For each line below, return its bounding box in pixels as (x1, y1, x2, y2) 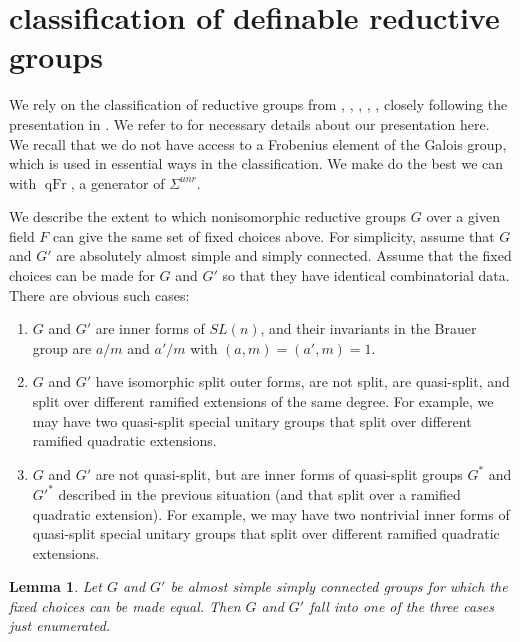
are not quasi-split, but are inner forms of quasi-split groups (95, 463, 463, 484)
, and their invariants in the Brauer (260, 318, 477, 339)
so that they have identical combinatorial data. (222, 265, 510, 286)
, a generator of (70, 172, 165, 193)
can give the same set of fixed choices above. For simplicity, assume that (53, 225, 495, 246)
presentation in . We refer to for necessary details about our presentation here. (9, 113, 490, 134)
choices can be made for (9, 265, 155, 286)
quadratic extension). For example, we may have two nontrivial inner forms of (32, 503, 510, 524)
